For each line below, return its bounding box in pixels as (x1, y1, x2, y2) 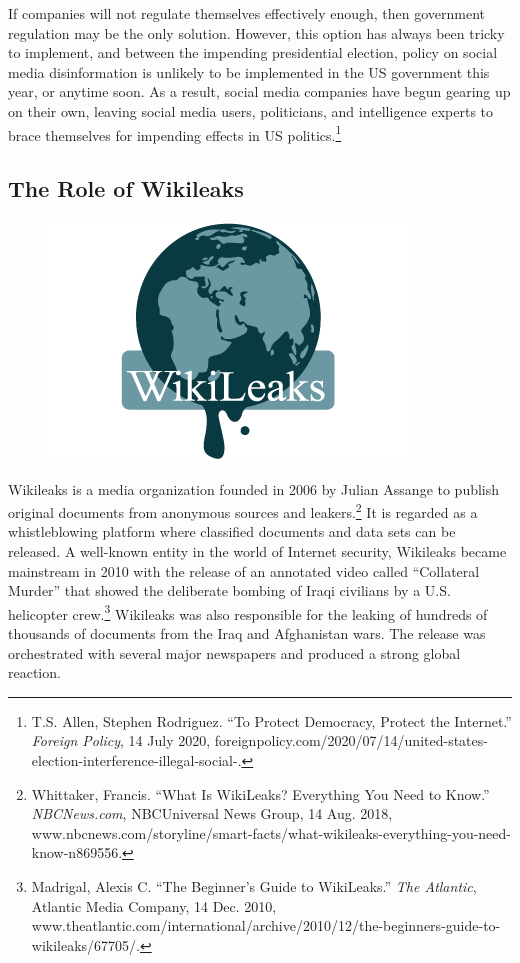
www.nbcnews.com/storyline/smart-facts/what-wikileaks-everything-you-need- (31, 822, 512, 843)
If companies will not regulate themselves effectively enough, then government (8, 3, 486, 23)
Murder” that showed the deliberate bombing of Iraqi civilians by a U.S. (8, 580, 451, 601)
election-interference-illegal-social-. (31, 750, 242, 771)
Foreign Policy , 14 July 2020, (31, 730, 211, 751)
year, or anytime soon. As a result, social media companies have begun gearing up (8, 81, 511, 102)
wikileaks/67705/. (31, 934, 140, 955)
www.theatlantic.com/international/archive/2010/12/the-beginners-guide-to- (31, 915, 501, 936)
